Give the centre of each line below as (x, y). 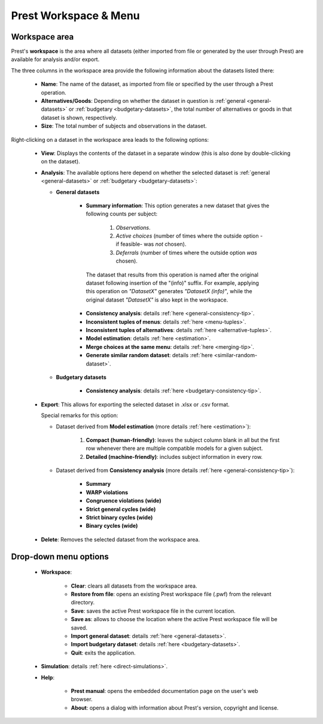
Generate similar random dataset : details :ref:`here (149, 355)
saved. (79, 628)
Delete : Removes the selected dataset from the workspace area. (121, 539)
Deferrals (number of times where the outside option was (186, 253)
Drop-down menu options (60, 556)
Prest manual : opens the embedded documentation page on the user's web (164, 690)
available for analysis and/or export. (55, 59)
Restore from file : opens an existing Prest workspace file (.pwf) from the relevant (171, 594)
